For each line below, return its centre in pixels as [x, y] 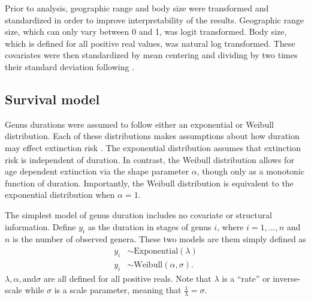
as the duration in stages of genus [150, 226]
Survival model [52, 99]
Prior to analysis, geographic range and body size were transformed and [137, 8]
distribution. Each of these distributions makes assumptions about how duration [152, 136]
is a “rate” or [246, 278]
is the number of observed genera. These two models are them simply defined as [159, 239]
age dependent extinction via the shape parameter [97, 171]
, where [230, 226]
